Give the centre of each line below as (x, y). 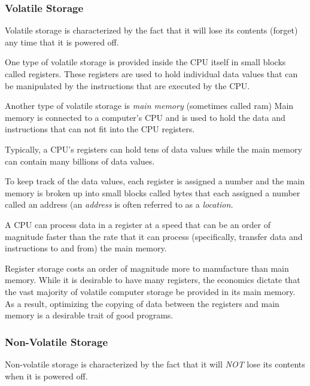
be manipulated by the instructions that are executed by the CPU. (127, 85)
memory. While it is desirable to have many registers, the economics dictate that (153, 280)
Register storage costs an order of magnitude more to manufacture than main (147, 268)
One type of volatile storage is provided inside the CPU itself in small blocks (145, 62)
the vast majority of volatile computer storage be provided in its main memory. (150, 291)
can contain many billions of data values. (80, 161)
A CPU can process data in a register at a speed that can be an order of (138, 224)
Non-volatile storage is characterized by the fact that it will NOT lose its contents (155, 364)
